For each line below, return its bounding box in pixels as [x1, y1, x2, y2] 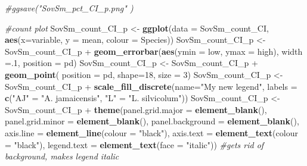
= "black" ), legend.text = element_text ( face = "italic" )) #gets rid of [5, 138, 264, 151]
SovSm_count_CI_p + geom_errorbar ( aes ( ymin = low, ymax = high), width [5, 45, 303, 57]
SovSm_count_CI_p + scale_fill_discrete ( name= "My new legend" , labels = [5, 80, 297, 92]
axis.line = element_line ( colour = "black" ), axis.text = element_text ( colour [5, 126, 298, 139]
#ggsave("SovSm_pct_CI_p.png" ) [5, 2, 134, 14]
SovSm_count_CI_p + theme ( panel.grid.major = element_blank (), [5, 103, 267, 115]
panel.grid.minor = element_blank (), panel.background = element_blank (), [5, 115, 299, 127]
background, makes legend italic [5, 150, 119, 162]
